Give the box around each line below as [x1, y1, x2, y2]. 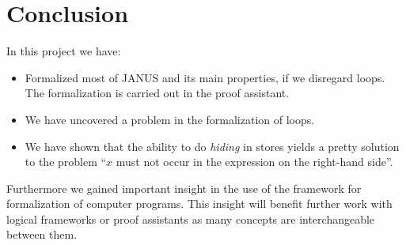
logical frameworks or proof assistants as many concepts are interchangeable [6, 210, 375, 227]
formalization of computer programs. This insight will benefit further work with [6, 195, 393, 212]
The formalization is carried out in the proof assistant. [25, 85, 290, 101]
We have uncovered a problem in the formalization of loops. [25, 111, 315, 127]
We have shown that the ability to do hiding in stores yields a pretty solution [25, 138, 400, 154]
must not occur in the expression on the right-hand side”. [116, 153, 393, 170]
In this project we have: [6, 43, 121, 59]
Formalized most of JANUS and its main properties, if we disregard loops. [25, 69, 385, 85]
